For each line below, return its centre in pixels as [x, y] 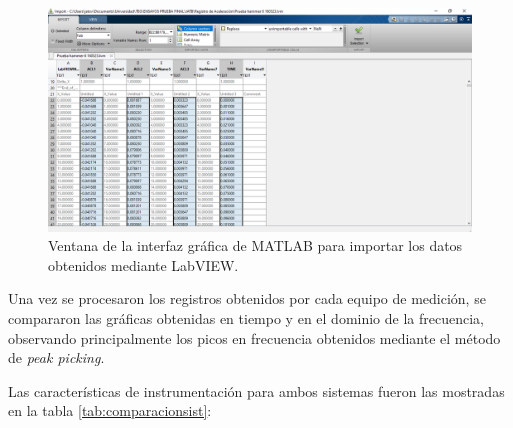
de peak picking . [56, 357]
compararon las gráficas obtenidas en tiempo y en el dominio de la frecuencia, [246, 317]
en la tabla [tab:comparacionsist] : [110, 410]
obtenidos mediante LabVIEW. [143, 264]
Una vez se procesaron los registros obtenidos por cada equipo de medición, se [247, 298]
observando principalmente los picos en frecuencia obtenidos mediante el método [254, 337]
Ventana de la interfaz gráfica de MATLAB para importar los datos [255, 245]
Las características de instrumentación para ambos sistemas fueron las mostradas [256, 390]
